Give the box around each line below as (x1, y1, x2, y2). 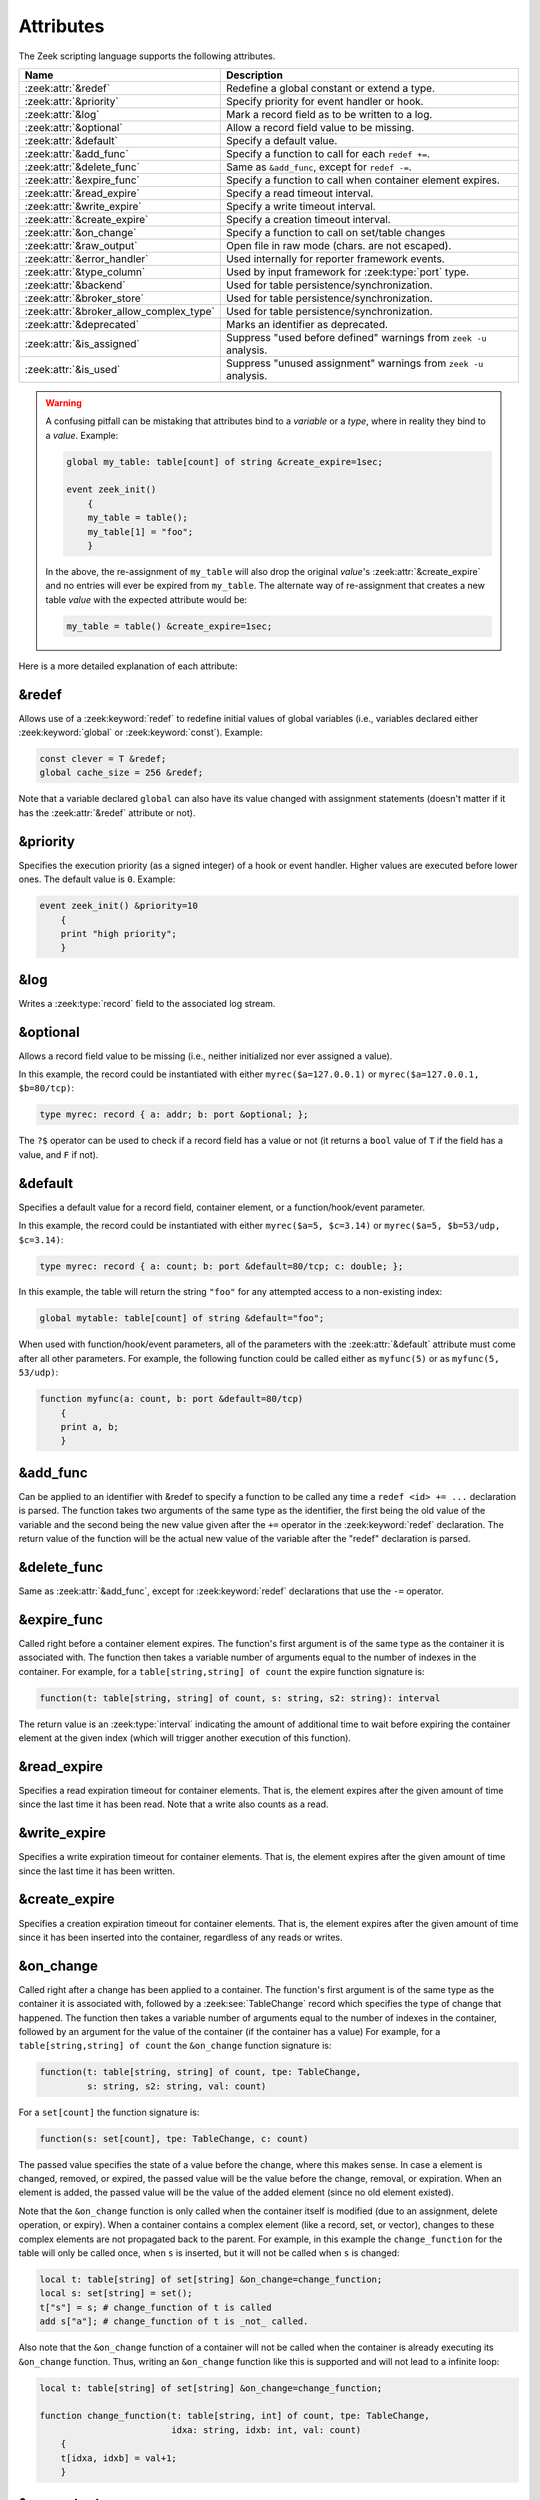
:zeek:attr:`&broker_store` (24, 291, 145, 305)
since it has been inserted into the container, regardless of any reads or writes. (18, 1931, 343, 1943)
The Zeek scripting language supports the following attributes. (18, 50, 276, 62)
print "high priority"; (60, 928, 177, 939)
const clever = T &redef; (39, 753, 167, 765)
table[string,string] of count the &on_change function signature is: (18, 2040, 332, 2052)
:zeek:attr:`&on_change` (24, 225, 137, 239)
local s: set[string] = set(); (39, 2288, 194, 2299)
